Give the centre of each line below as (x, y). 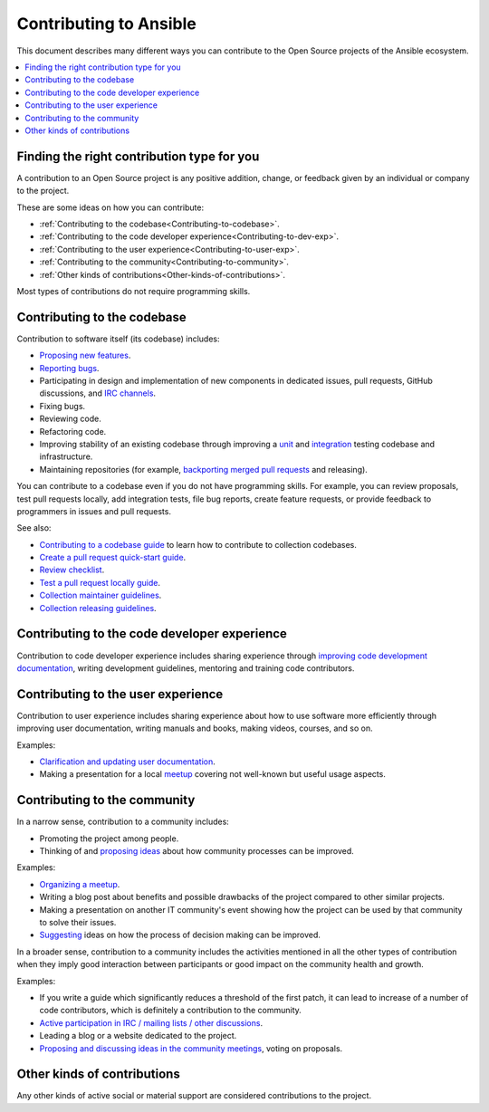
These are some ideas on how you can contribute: (110, 207)
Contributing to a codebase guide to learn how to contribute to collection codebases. (198, 544)
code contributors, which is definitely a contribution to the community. (171, 1011)
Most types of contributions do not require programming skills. (134, 291)
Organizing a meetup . (80, 884)
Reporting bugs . (69, 368)
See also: (34, 528)
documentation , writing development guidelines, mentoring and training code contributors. (186, 668)
